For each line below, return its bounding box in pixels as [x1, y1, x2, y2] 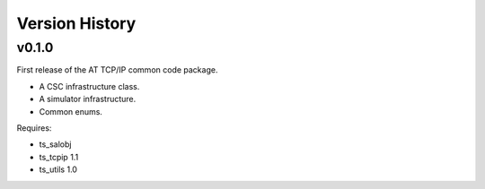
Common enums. [39, 106, 103, 116]
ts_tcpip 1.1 [39, 151, 79, 162]
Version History [16, 13, 137, 33]
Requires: [16, 122, 52, 133]
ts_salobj [39, 139, 72, 150]
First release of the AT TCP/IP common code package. [16, 64, 218, 75]
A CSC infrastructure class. [39, 81, 140, 91]
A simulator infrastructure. [39, 94, 137, 105]
